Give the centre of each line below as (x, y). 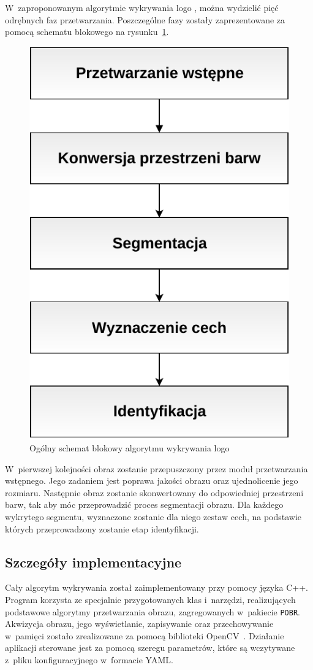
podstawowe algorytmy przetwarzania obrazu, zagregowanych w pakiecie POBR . (153, 611)
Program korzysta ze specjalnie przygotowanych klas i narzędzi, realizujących (150, 600)
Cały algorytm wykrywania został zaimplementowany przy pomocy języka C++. (156, 587)
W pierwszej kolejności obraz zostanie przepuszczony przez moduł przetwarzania (156, 468)
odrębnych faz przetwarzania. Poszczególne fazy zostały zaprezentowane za (145, 19)
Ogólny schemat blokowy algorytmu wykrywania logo (130, 448)
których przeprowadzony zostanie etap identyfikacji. (102, 528)
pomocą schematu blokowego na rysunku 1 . (87, 32)
